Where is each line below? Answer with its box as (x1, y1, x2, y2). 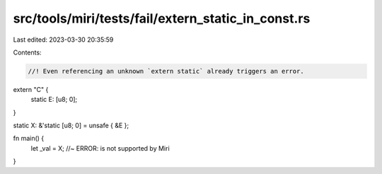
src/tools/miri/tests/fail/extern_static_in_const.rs (13, 11, 311, 26)
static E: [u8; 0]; (30, 95, 78, 104)
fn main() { (13, 134, 45, 143)
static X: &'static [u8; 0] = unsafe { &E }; (13, 121, 129, 130)
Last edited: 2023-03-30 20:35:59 (13, 35, 114, 44)
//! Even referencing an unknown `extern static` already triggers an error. (28, 67, 304, 75)
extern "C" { (13, 85, 49, 93)
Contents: (13, 48, 42, 57)
